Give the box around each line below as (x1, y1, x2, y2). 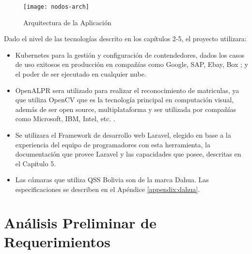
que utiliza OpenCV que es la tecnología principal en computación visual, (15, 95, 234, 105)
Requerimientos (4, 231, 110, 251)
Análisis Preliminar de (4, 212, 157, 232)
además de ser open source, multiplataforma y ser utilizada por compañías (15, 104, 236, 114)
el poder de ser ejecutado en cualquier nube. (15, 69, 146, 79)
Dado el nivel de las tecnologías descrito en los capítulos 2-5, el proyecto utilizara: (4, 33, 247, 44)
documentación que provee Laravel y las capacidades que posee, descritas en (15, 149, 241, 159)
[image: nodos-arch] (23, 3, 90, 10)
